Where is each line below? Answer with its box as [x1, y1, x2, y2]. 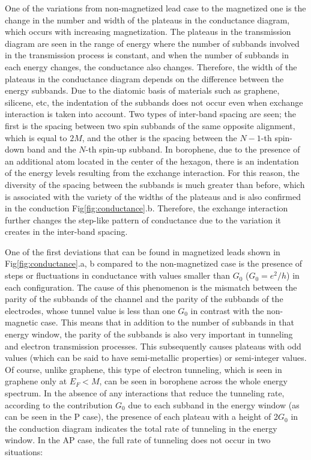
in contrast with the [190, 304, 264, 316]
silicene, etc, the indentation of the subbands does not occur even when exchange [5, 95, 303, 108]
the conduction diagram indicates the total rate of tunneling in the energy [5, 422, 277, 434]
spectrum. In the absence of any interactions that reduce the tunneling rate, [5, 387, 285, 399]
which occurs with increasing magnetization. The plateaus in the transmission [5, 25, 291, 38]
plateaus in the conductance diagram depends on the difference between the [5, 72, 284, 85]
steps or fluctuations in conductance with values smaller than [5, 269, 230, 282]
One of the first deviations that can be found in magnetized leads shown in [5, 245, 280, 258]
